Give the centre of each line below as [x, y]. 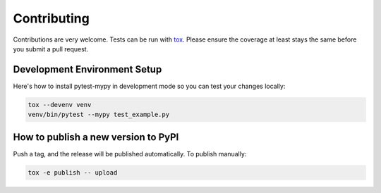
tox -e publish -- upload [73, 172]
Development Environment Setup [87, 69]
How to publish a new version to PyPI [96, 137]
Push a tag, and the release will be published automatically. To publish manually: [130, 154]
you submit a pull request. [51, 49]
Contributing [51, 18]
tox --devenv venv [60, 105]
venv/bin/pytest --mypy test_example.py [98, 115]
